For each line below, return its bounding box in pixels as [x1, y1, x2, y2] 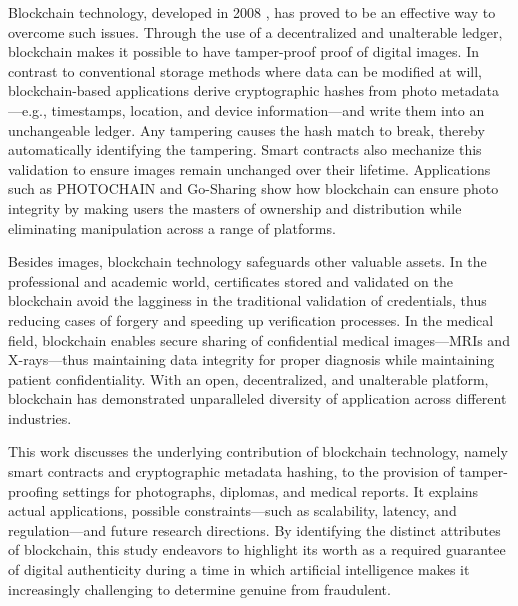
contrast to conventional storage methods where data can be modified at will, [8, 60, 482, 81]
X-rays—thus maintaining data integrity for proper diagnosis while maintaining [8, 349, 495, 370]
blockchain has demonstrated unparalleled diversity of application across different [8, 388, 507, 409]
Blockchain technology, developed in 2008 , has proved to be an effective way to [8, 2, 496, 22]
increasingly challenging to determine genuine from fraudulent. [8, 578, 391, 599]
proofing [8, 480, 59, 501]
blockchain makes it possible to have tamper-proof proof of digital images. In [8, 41, 479, 62]
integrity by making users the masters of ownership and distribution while [8, 197, 462, 218]
